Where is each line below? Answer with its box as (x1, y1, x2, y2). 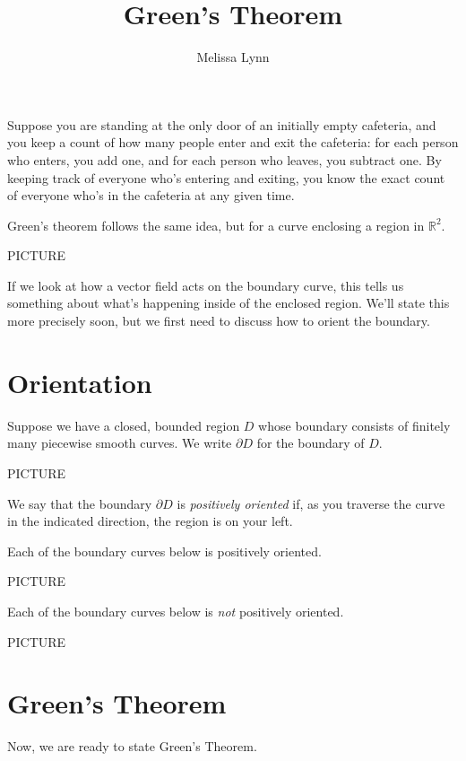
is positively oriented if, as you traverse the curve (177, 494, 445, 512)
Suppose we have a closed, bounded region (7, 415, 240, 434)
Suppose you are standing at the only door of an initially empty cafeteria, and (7, 115, 436, 134)
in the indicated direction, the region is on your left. (7, 512, 293, 530)
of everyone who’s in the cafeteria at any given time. (7, 186, 295, 205)
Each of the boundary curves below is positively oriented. (7, 541, 322, 560)
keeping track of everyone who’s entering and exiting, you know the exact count (7, 168, 445, 187)
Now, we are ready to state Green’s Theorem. (7, 737, 257, 756)
